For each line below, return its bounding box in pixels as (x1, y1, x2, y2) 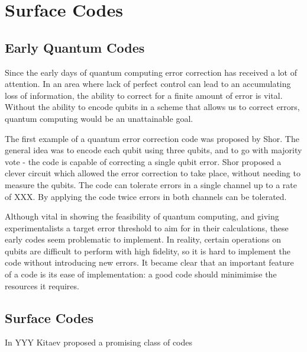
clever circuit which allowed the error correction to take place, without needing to (5, 167, 300, 179)
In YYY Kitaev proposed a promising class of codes (5, 336, 193, 348)
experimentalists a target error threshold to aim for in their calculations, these (5, 221, 289, 234)
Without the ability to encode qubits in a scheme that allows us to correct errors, (5, 101, 300, 113)
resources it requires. (5, 279, 79, 292)
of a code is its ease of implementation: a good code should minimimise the (5, 268, 277, 280)
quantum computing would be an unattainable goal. (5, 112, 193, 124)
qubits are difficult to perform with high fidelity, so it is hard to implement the (5, 244, 291, 257)
